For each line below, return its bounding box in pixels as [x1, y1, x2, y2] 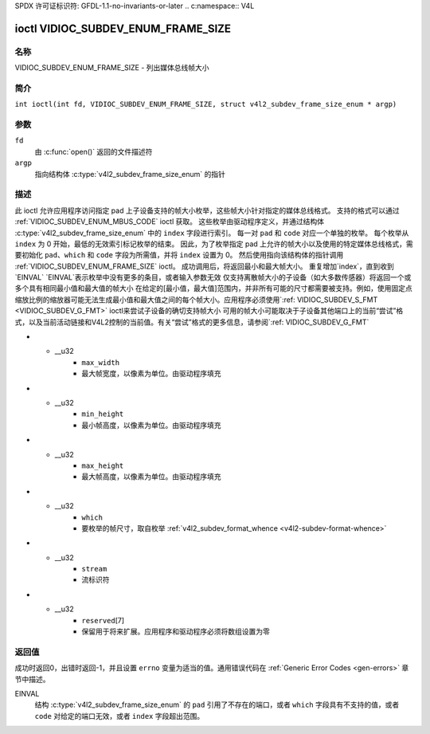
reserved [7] [81, 615, 125, 625]
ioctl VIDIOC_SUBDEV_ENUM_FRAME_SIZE [14, 22, 231, 35]
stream [81, 564, 107, 574]
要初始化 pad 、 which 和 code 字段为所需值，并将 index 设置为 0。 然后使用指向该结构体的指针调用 [14, 250, 344, 260]
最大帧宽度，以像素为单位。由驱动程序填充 [81, 369, 221, 379]
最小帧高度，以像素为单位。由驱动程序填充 [81, 420, 221, 430]
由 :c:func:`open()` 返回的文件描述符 [34, 147, 153, 156]
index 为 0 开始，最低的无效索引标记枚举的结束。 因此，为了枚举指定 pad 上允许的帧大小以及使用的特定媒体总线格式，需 [14, 239, 413, 249]
